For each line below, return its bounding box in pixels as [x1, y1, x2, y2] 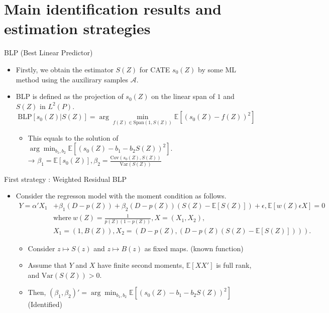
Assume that [28, 260, 67, 270]
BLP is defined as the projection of [16, 91, 124, 101]
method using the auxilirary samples [16, 74, 128, 84]
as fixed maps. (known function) [144, 243, 244, 253]
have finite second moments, [97, 260, 184, 270]
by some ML [198, 64, 237, 74]
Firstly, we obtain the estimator [16, 64, 114, 74]
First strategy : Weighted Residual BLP [4, 173, 127, 184]
